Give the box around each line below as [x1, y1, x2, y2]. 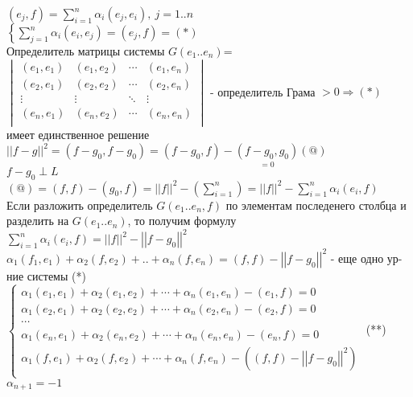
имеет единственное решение [6, 125, 150, 142]
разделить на [6, 212, 69, 229]
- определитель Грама [209, 83, 316, 100]
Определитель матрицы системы [6, 43, 165, 59]
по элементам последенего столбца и [225, 196, 407, 213]
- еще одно [330, 249, 384, 266]
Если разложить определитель [6, 196, 153, 213]
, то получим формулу [127, 212, 237, 229]
